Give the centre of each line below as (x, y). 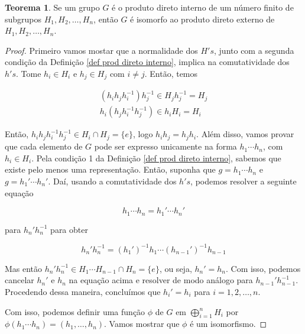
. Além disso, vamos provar (245, 134)
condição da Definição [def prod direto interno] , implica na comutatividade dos (147, 62)
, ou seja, (176, 268)
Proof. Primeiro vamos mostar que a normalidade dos (101, 50)
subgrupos (23, 19)
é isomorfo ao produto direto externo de (202, 19)
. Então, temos (171, 73)
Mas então (24, 268)
